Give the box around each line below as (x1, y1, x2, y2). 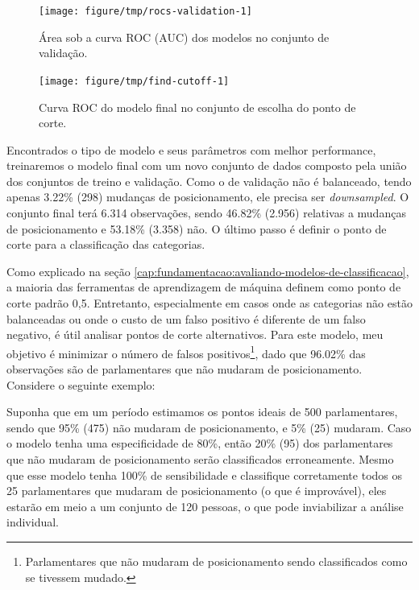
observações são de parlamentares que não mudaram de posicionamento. (6, 361, 363, 378)
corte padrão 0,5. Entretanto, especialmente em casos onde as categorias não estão (6, 295, 413, 312)
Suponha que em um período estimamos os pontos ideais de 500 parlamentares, (6, 403, 398, 420)
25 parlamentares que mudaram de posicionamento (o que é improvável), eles (6, 482, 387, 499)
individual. (6, 514, 59, 530)
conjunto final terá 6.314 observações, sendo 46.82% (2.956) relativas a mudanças (6, 204, 406, 221)
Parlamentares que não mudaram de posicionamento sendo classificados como (25, 553, 408, 569)
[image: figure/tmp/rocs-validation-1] (39, 6, 252, 17)
